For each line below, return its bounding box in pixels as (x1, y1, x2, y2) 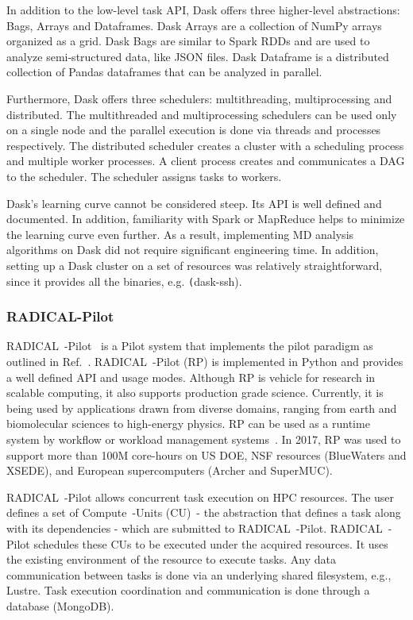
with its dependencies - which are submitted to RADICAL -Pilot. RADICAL (6, 519, 383, 536)
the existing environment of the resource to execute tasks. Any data (6, 551, 336, 568)
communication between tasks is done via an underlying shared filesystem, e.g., (6, 566, 392, 583)
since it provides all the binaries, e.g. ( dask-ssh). (6, 272, 242, 289)
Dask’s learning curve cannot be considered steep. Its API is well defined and (6, 194, 382, 211)
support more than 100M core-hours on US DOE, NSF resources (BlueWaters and (6, 446, 407, 463)
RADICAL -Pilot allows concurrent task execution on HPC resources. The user (6, 488, 395, 505)
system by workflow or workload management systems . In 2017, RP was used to (6, 430, 401, 447)
